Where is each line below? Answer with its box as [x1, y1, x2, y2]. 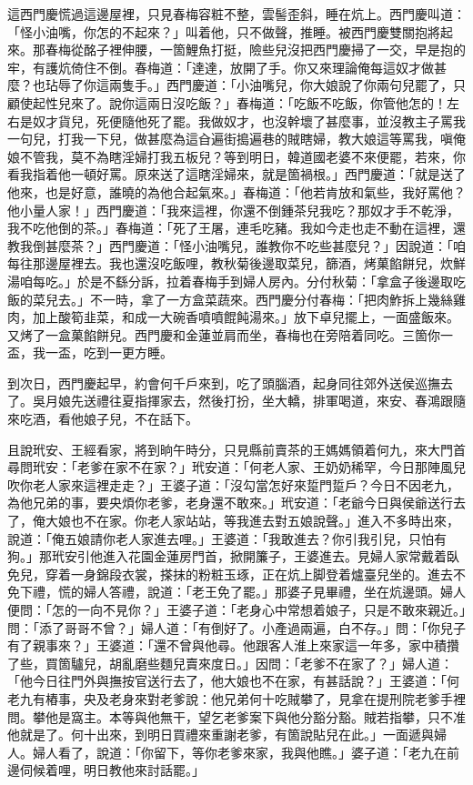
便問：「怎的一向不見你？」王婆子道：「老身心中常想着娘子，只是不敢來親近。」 [7, 600, 466, 619]
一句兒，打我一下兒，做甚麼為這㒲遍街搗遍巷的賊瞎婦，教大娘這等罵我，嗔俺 [7, 129, 466, 148]
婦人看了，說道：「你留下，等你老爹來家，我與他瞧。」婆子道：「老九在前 [32, 742, 459, 761]
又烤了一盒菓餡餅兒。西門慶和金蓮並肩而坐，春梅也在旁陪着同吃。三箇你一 [7, 325, 453, 344]
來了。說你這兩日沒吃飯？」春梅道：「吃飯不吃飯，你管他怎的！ [70, 93, 447, 112]
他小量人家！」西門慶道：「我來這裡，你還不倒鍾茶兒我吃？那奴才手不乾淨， [7, 200, 459, 219]
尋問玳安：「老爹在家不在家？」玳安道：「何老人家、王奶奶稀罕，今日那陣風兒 [7, 458, 466, 477]
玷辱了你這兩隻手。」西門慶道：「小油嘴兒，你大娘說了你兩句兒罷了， [45, 75, 453, 95]
